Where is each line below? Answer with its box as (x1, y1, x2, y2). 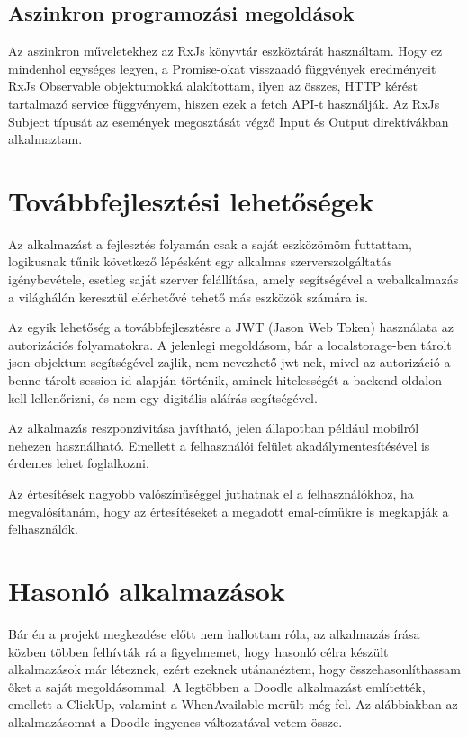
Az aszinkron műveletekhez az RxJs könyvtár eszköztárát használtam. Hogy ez (8, 41, 443, 60)
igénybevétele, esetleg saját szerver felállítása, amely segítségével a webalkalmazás (8, 270, 459, 289)
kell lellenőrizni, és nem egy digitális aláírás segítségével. (8, 388, 318, 407)
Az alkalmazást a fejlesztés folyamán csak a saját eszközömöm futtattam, (8, 234, 412, 253)
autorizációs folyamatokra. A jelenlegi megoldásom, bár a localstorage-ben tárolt (8, 335, 452, 354)
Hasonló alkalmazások (8, 571, 285, 608)
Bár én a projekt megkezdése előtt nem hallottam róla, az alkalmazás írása (8, 624, 420, 643)
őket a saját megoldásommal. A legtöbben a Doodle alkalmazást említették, (8, 677, 426, 696)
